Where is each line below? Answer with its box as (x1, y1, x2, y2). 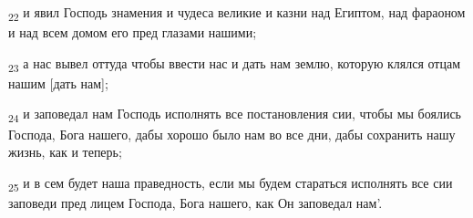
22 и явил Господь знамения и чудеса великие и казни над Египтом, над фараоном (8, 3, 466, 24)
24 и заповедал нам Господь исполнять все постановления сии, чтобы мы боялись (8, 104, 461, 126)
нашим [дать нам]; (8, 73, 108, 92)
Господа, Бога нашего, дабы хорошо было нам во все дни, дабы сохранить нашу (8, 124, 456, 143)
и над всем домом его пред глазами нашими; (8, 23, 257, 42)
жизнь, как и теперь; (8, 142, 122, 161)
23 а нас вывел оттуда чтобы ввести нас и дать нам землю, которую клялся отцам (8, 53, 461, 75)
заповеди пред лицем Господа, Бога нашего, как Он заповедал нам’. (8, 192, 383, 212)
